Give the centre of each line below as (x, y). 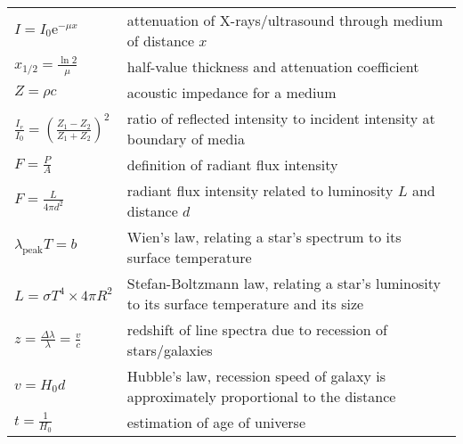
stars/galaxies (170, 350)
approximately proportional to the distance (261, 396)
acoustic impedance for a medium (231, 92)
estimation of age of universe (216, 422)
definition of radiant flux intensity (232, 164)
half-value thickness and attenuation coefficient (273, 66)
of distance (160, 41)
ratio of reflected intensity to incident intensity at (281, 118)
